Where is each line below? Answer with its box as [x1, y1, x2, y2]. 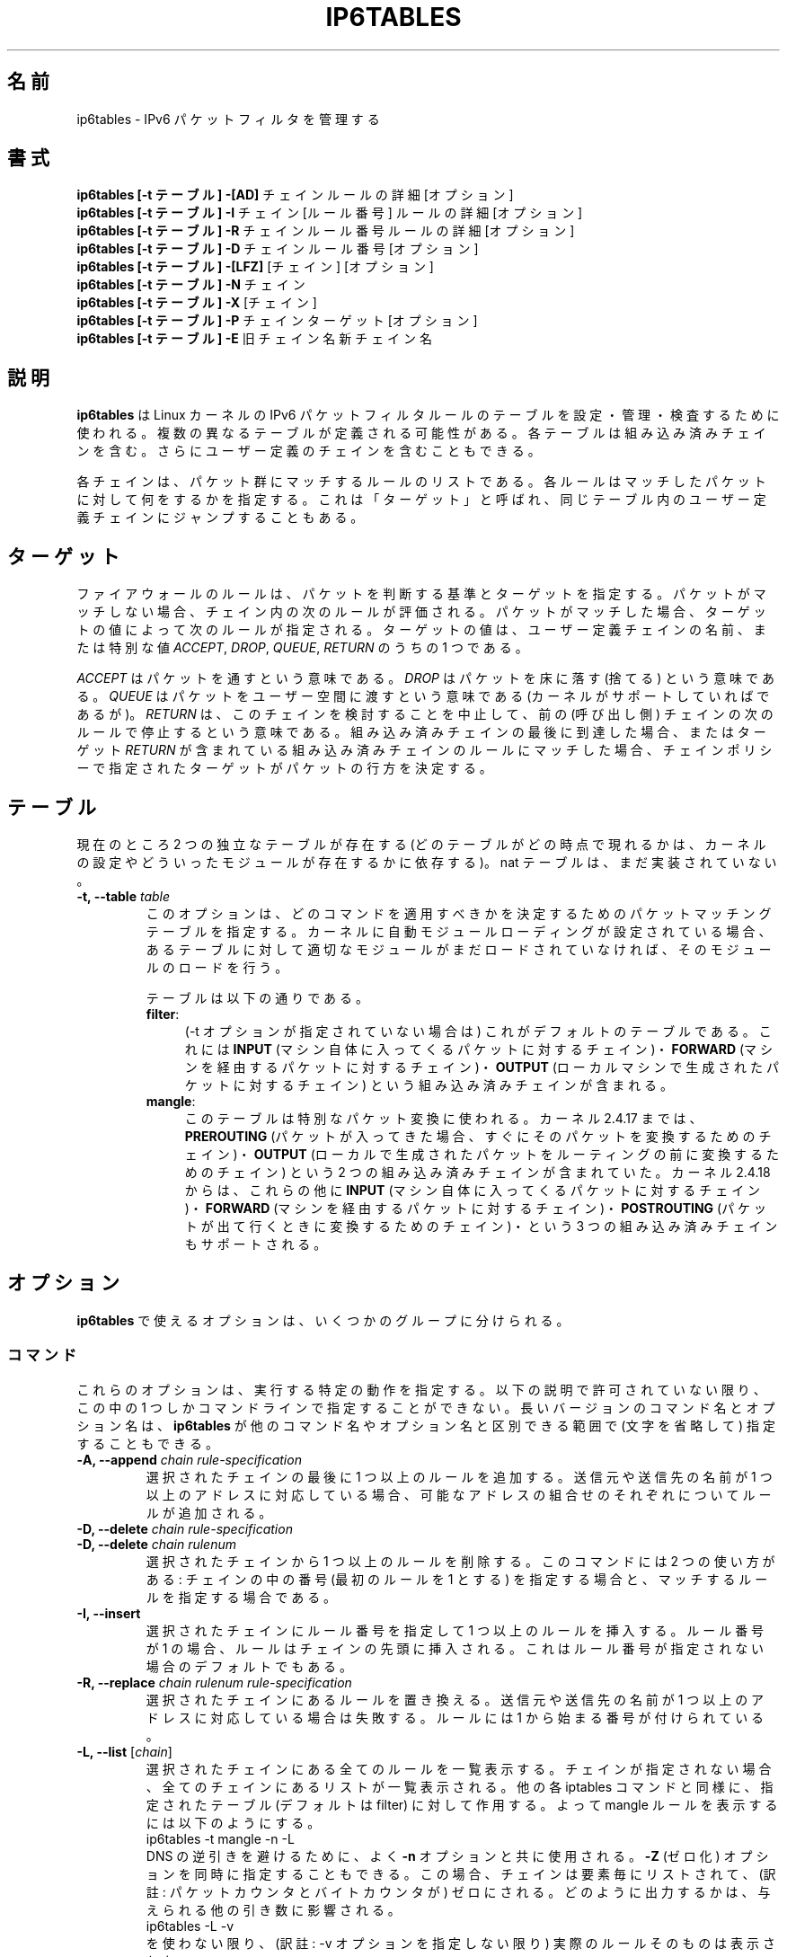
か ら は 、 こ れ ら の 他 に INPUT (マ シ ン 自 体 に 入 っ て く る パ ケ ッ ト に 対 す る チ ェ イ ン [184, 1182, 761, 1198]
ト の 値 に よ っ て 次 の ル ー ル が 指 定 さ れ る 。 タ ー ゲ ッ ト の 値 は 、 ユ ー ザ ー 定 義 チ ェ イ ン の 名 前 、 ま [76, 622, 766, 638]
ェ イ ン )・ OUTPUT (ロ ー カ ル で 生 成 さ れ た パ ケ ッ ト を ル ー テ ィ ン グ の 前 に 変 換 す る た [184, 1146, 779, 1162]
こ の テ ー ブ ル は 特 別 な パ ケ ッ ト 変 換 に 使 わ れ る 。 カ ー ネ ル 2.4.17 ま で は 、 [184, 1110, 703, 1126]
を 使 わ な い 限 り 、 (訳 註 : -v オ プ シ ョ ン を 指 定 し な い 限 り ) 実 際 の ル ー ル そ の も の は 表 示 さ [146, 1935, 775, 1951]
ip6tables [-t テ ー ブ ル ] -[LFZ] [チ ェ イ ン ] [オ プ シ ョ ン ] [76, 259, 434, 275]
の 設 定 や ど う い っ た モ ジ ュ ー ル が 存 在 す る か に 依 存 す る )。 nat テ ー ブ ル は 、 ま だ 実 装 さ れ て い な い [76, 854, 777, 870]
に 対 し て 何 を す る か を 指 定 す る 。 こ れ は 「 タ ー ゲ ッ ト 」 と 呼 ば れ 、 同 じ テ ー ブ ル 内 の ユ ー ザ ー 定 [76, 491, 766, 508]
